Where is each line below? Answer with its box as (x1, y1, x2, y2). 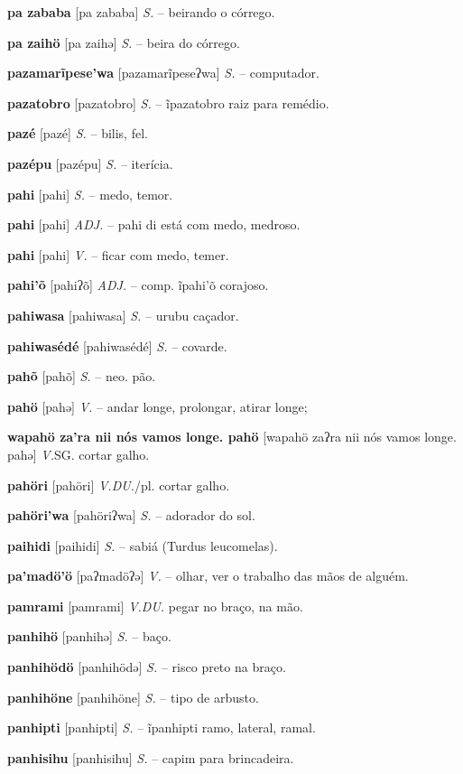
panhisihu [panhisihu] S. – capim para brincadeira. (7, 748, 294, 767)
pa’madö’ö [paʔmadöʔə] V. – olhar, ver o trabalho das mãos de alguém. (7, 566, 409, 585)
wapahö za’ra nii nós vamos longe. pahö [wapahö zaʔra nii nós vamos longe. (7, 427, 457, 446)
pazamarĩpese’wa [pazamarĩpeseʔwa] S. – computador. (7, 63, 319, 82)
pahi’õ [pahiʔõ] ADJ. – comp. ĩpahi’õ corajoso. (7, 275, 269, 294)
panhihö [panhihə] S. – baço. (7, 627, 171, 646)
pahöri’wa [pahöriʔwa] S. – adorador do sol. (7, 506, 255, 525)
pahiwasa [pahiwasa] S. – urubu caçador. (7, 305, 239, 324)
